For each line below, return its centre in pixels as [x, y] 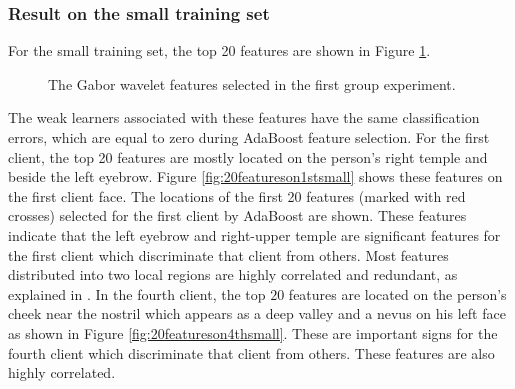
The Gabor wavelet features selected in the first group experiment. [252, 83]
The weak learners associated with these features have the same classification [244, 117]
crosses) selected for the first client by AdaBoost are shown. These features [237, 215]
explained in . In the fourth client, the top [137, 293]
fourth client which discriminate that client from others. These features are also [251, 352]
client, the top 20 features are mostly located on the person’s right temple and [248, 156]
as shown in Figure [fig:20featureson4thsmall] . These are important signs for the [253, 332]
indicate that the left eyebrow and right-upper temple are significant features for [254, 234]
